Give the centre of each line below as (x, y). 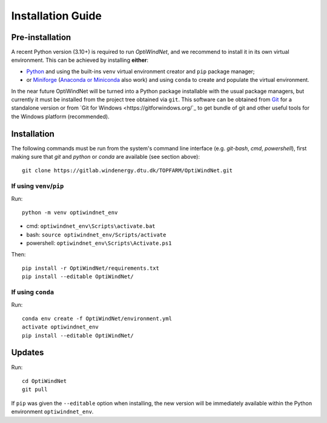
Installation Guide (57, 16)
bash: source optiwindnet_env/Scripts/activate (96, 235)
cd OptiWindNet (45, 381)
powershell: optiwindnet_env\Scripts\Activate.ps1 (99, 243)
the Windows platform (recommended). (60, 116)
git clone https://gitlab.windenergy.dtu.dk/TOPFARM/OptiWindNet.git (127, 171)
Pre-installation (41, 37)
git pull (35, 390)
